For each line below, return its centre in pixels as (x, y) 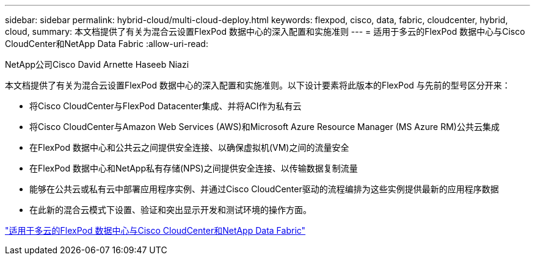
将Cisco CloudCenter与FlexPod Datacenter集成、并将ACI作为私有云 (166, 106)
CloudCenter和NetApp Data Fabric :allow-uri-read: (107, 44)
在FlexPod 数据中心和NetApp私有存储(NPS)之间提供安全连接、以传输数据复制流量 (194, 168)
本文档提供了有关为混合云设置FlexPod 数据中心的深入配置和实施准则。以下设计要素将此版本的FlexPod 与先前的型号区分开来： (258, 85)
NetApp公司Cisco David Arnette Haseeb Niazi (97, 64)
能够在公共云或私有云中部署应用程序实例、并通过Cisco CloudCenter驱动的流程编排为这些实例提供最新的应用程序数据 (264, 189)
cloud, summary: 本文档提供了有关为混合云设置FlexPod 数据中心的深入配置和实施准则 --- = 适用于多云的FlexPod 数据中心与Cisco (265, 31)
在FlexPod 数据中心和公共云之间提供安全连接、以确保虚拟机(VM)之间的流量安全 (189, 147)
